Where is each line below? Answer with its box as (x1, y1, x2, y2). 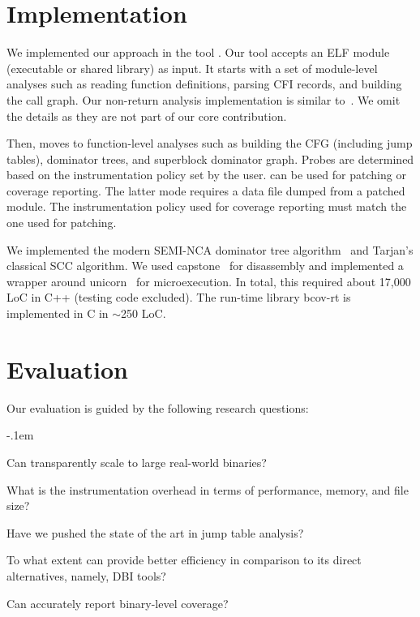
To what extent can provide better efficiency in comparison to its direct (6, 551, 362, 568)
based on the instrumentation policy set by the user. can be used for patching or (6, 166, 406, 183)
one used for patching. (6, 214, 117, 231)
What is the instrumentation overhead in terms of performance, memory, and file (6, 481, 409, 498)
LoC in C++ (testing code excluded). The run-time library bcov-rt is (6, 289, 351, 306)
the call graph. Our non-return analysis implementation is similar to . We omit (6, 91, 401, 108)
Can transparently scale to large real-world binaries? (6, 453, 267, 470)
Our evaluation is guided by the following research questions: (6, 399, 309, 416)
